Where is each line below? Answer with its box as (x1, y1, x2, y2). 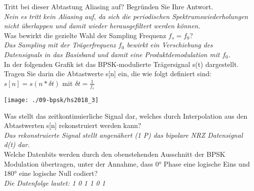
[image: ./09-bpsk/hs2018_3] (4, 96, 99, 104)
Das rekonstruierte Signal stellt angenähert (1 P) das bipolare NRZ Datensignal (4, 129, 243, 140)
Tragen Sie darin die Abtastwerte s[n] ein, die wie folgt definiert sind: (4, 68, 211, 79)
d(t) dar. (4, 139, 30, 149)
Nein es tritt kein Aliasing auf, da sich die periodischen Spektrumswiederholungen (4, 11, 248, 21)
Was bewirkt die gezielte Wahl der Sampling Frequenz (4, 30, 166, 40)
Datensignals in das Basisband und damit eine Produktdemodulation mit (4, 49, 220, 59)
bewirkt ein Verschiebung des (127, 40, 213, 50)
